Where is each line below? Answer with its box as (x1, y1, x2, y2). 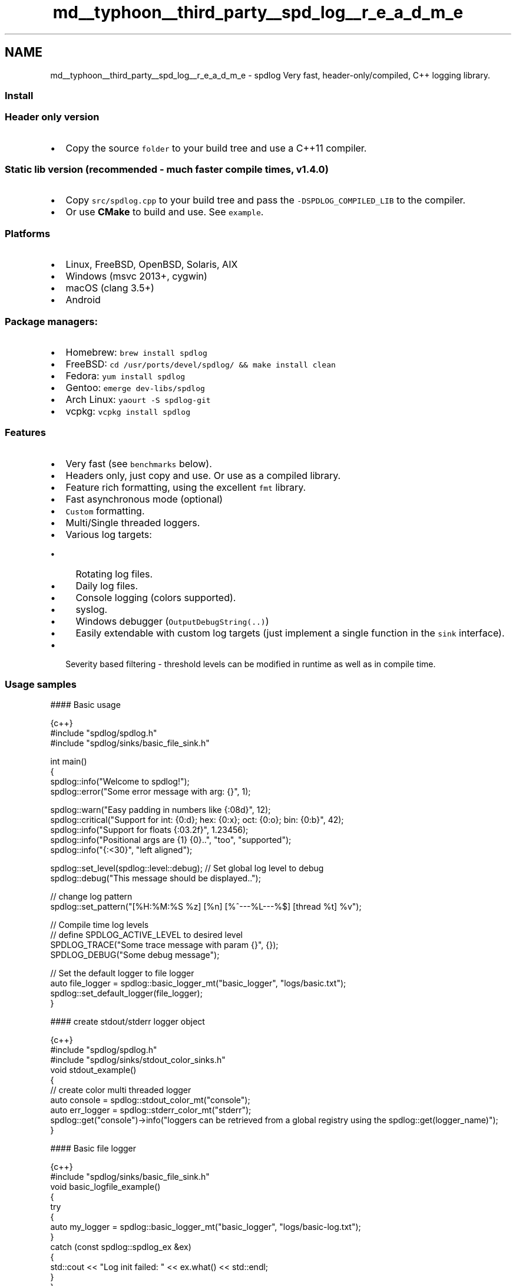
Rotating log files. (75, 567, 153, 580)
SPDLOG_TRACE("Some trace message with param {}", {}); (50, 940, 279, 950)
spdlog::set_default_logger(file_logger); (50, 988, 203, 999)
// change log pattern (50, 891, 133, 902)
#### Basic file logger (50, 1143, 136, 1154)
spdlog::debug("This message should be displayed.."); (50, 873, 261, 884)
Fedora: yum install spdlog (65, 369, 186, 382)
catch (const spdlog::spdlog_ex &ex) (50, 1242, 191, 1252)
